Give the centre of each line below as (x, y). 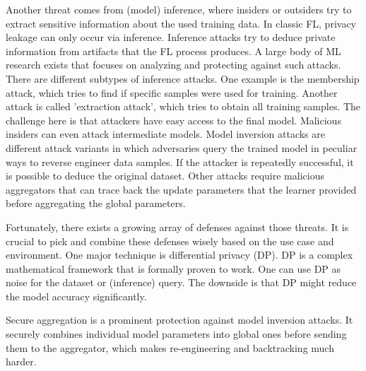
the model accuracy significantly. (76, 296)
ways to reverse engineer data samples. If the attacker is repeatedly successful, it (180, 161)
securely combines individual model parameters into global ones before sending (176, 334)
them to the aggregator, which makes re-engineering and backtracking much (170, 347)
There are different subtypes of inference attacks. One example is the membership (183, 78)
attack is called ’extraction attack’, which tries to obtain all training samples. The (183, 106)
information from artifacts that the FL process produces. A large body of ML (173, 51)
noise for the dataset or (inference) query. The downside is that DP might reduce (181, 282)
